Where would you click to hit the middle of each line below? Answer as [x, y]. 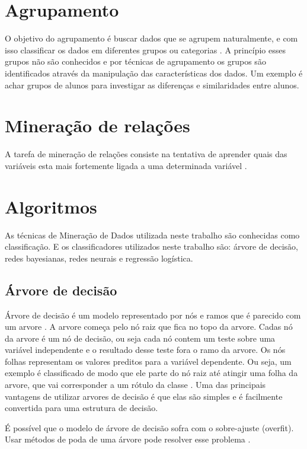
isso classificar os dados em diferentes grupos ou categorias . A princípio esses [145, 50]
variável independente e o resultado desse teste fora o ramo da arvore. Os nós [145, 350]
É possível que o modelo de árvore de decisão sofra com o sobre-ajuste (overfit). [149, 427]
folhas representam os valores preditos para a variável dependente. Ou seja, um [148, 361]
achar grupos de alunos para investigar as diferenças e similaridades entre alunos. [152, 85]
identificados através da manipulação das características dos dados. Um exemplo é [154, 73]
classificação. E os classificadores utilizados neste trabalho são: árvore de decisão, [151, 246]
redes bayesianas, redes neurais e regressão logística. [99, 258]
